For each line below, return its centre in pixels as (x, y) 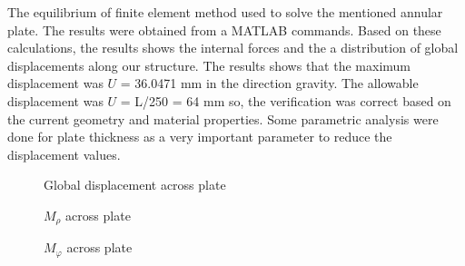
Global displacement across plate (135, 185)
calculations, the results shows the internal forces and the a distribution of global (233, 48)
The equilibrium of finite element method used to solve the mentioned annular (225, 12)
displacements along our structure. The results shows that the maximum (209, 65)
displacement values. (64, 154)
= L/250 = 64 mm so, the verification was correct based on (286, 100)
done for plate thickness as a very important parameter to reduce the (200, 137)
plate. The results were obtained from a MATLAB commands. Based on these (224, 30)
